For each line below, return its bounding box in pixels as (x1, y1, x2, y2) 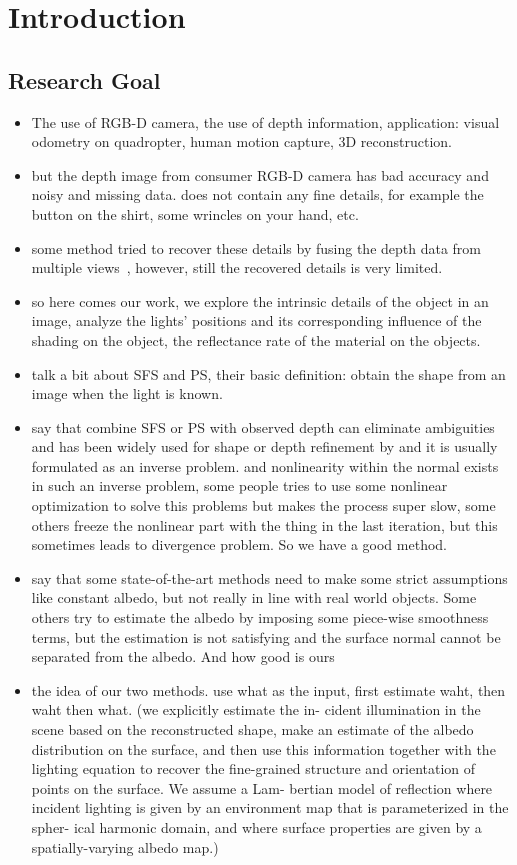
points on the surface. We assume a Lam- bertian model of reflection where (31, 777, 493, 798)
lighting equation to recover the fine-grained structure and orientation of (31, 758, 476, 779)
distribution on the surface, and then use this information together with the (31, 738, 496, 759)
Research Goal (8, 64, 161, 95)
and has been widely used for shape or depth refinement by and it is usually (31, 436, 498, 457)
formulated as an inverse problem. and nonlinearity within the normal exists (31, 455, 499, 476)
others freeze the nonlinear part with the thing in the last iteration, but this (31, 514, 498, 535)
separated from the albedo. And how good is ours (31, 646, 335, 667)
